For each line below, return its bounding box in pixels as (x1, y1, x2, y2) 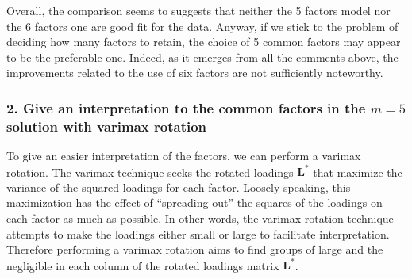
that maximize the (313, 163, 402, 180)
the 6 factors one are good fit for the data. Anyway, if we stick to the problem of (6, 17, 399, 34)
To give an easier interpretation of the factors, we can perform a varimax (6, 147, 361, 164)
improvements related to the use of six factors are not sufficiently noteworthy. (6, 64, 383, 81)
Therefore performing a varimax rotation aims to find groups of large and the (6, 241, 383, 258)
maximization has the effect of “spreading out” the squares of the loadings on (6, 194, 383, 211)
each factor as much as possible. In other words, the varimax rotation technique (6, 209, 394, 226)
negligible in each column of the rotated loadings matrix (6, 257, 279, 273)
